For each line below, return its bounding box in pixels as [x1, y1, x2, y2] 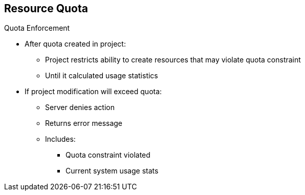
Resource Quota [4, 2, 88, 15]
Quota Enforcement [4, 24, 70, 33]
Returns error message [45, 119, 123, 128]
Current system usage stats [66, 166, 159, 176]
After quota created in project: [25, 39, 126, 49]
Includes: [45, 135, 76, 144]
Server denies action [45, 103, 115, 112]
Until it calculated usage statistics [45, 71, 158, 80]
